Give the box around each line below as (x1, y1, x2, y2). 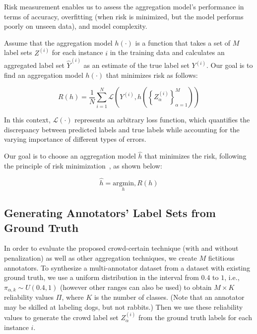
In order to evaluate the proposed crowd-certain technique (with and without (4, 243, 239, 253)
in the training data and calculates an (110, 47, 225, 57)
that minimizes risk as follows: (106, 69, 198, 80)
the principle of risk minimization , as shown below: (4, 160, 162, 170)
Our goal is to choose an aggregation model (4, 151, 136, 161)
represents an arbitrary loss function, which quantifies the (74, 114, 250, 125)
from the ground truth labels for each (138, 312, 252, 323)
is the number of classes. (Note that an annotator (94, 292, 245, 302)
